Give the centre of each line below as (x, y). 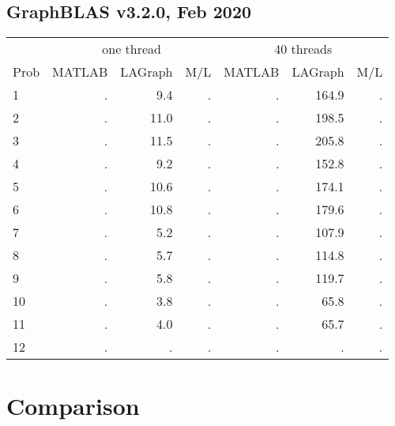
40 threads (303, 49)
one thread (132, 49)
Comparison (73, 406)
